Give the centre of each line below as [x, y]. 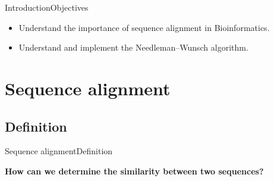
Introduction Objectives [47, 7]
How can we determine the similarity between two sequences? [134, 171]
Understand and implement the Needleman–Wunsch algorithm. [133, 47]
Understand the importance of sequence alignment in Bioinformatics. [144, 27]
